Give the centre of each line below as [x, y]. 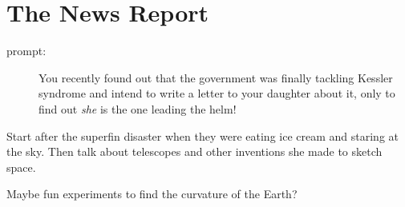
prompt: [26, 51]
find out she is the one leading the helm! [138, 108]
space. [21, 167]
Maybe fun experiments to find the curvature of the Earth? [152, 194]
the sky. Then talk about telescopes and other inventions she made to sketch [194, 151]
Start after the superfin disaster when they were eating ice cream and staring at [203, 135]
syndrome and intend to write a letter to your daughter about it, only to [217, 93]
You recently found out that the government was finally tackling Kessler [216, 77]
